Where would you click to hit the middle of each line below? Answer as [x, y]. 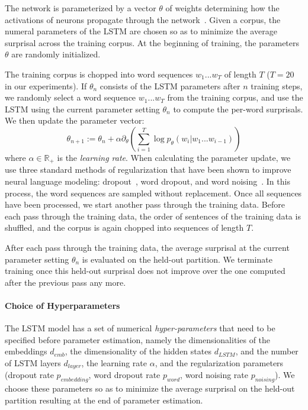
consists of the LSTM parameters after [170, 85]
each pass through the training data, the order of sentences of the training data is [153, 216]
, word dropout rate [124, 375]
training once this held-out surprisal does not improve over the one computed [145, 271]
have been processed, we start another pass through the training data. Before [145, 204]
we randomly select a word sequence [70, 97]
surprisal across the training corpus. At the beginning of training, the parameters [152, 42]
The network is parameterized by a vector [81, 8]
